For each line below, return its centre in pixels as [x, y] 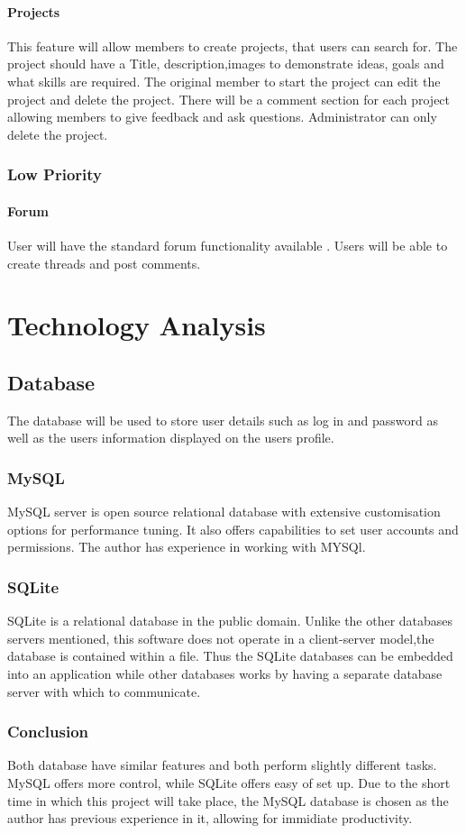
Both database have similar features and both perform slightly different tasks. [222, 765]
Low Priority [55, 174]
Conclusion [48, 732]
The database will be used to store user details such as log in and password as [223, 420]
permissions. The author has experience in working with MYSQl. [187, 547]
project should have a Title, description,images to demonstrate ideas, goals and [226, 64]
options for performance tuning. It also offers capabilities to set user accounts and [233, 529]
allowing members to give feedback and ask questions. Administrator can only [222, 117]
